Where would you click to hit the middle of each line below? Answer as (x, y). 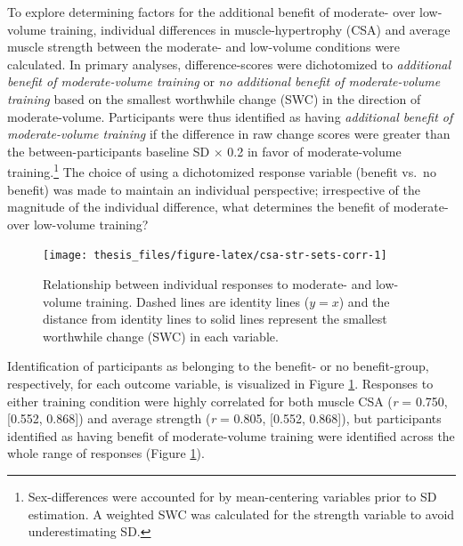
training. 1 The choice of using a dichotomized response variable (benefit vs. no (222, 170)
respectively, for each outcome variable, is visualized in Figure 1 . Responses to (220, 383)
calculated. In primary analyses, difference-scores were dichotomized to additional (229, 64)
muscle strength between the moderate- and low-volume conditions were (203, 47)
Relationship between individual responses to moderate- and (207, 284)
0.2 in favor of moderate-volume (314, 151)
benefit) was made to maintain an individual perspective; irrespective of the (214, 189)
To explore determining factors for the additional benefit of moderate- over (211, 12)
